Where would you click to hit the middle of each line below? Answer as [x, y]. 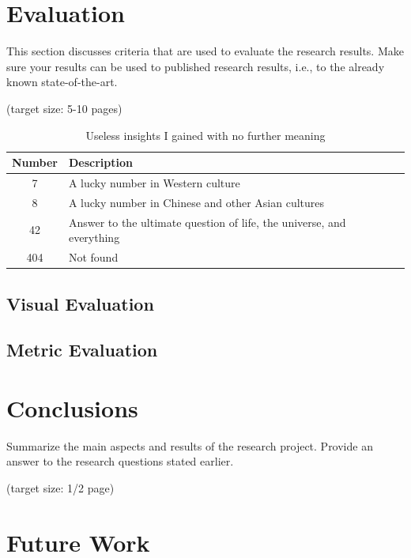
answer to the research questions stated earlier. [120, 461]
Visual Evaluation [80, 303]
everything [94, 238]
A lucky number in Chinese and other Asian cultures [196, 202]
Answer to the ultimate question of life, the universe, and [207, 222]
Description [100, 162]
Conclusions [72, 407]
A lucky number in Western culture [154, 182]
